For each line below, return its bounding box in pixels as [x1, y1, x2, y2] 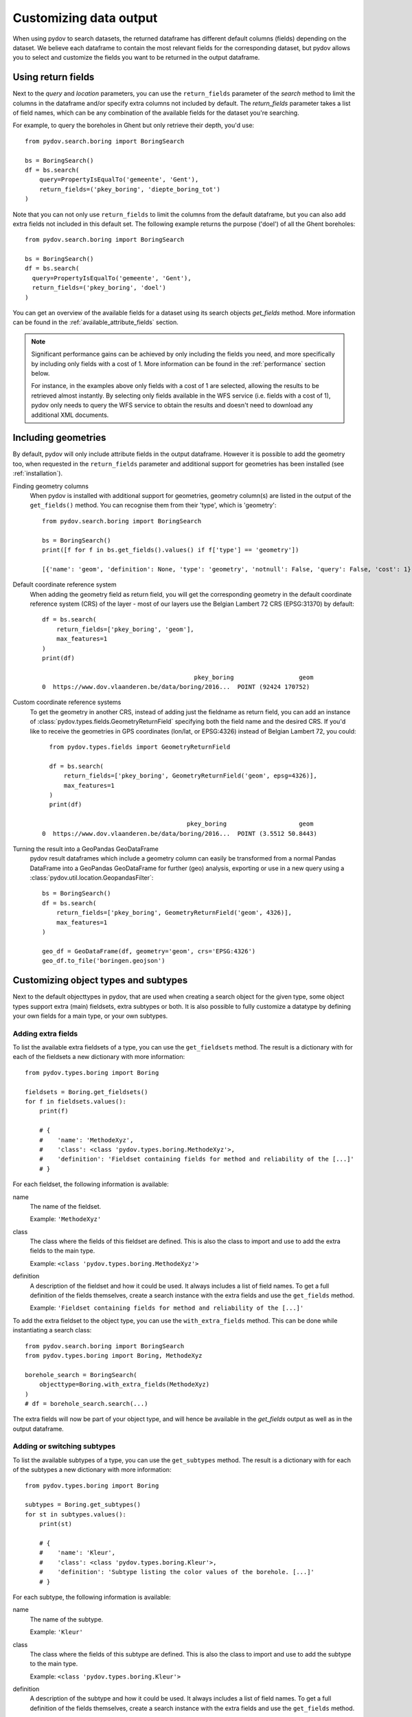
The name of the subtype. [30, 1615, 104, 1624]
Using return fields [12, 71, 95, 83]
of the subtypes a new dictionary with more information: [12, 1466, 172, 1474]
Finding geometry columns [12, 481, 89, 490]
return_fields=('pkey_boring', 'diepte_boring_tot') [38, 185, 221, 193]
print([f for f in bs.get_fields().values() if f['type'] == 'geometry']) [42, 546, 299, 554]
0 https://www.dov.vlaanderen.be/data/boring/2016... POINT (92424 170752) [42, 683, 310, 691]
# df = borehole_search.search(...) [25, 1400, 148, 1407]
